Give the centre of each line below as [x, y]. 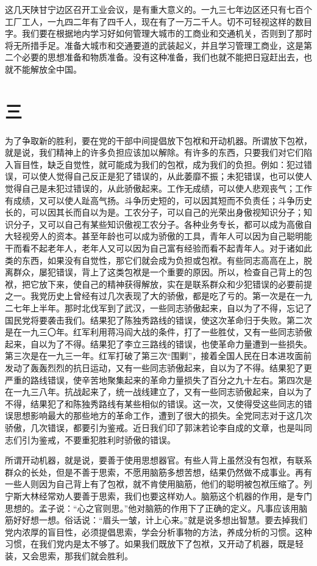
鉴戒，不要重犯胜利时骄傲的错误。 [107, 439]
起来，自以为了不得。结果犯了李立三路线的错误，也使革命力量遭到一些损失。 [158, 343]
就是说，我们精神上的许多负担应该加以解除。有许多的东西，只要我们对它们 [154, 152]
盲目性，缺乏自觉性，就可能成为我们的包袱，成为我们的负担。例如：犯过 [158, 164]
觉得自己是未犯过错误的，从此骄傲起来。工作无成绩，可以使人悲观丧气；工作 [158, 188]
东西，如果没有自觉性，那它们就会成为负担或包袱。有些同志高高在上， [162, 260]
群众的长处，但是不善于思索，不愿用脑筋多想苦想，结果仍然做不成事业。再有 [158, 472]
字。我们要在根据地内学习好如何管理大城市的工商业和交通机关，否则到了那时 [158, 33]
